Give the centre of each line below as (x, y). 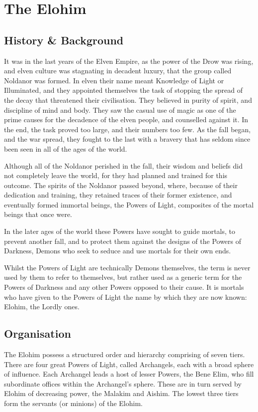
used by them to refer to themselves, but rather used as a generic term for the (123, 277)
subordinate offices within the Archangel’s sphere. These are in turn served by (123, 383)
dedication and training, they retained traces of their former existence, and (118, 195)
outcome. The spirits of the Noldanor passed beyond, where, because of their (121, 185)
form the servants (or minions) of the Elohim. (73, 403)
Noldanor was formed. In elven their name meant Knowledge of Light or (114, 80)
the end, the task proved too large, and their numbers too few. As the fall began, (128, 129)
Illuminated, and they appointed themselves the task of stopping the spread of (123, 90)
